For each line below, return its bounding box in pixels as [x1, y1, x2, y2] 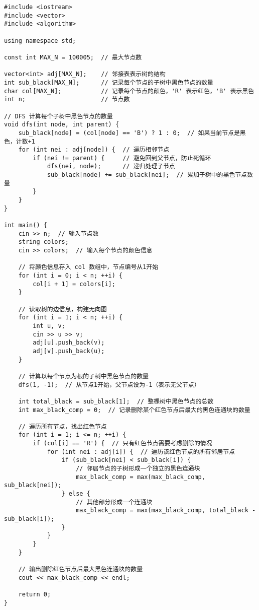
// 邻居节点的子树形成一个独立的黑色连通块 [76, 465, 200, 472]
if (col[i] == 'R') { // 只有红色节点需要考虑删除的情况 [33, 440, 212, 447]
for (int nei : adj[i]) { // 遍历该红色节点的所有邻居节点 [47, 448, 235, 455]
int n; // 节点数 [4, 96, 130, 103]
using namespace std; [4, 37, 76, 44]
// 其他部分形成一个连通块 [76, 498, 153, 506]
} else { [61, 490, 90, 498]
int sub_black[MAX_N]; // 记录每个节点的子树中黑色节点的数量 [4, 79, 213, 86]
